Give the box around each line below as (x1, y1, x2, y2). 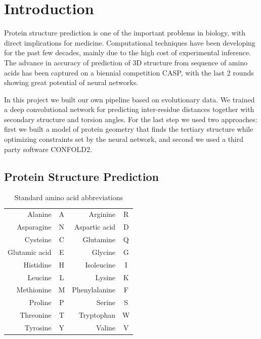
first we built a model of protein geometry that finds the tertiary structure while (4, 124, 253, 134)
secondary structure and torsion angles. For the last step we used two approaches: (4, 114, 257, 124)
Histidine (23, 259, 52, 270)
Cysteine (24, 234, 52, 244)
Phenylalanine (72, 284, 116, 295)
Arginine (89, 209, 116, 219)
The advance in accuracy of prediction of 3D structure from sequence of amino (4, 57, 248, 67)
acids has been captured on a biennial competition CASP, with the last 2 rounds (4, 67, 254, 78)
